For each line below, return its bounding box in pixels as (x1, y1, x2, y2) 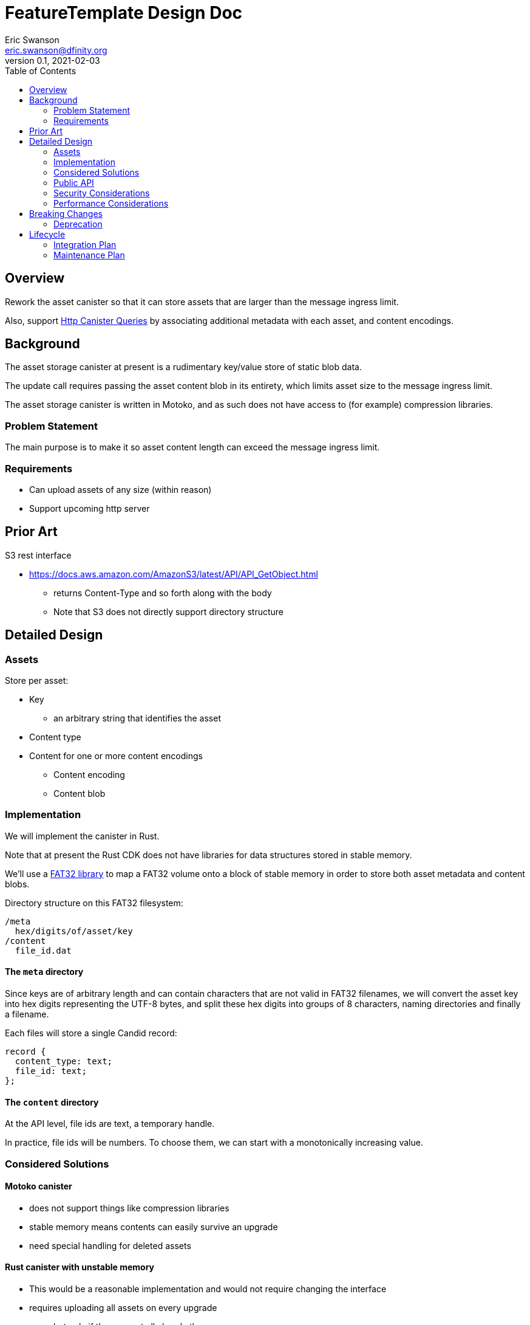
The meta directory (5, 966, 84, 977)
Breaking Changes (29, 208, 103, 219)
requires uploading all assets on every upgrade (29, 1303, 217, 1313)
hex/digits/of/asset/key (15, 926, 133, 936)
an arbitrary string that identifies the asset (53, 713, 221, 723)
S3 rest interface (5, 549, 72, 560)
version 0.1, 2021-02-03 (5, 55, 100, 66)
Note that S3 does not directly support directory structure (53, 606, 284, 617)
